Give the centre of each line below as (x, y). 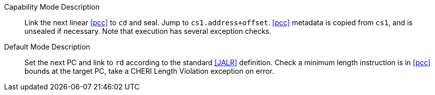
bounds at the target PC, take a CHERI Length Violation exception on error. (149, 71)
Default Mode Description (47, 47)
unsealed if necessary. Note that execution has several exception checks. (148, 31)
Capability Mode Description (52, 7)
